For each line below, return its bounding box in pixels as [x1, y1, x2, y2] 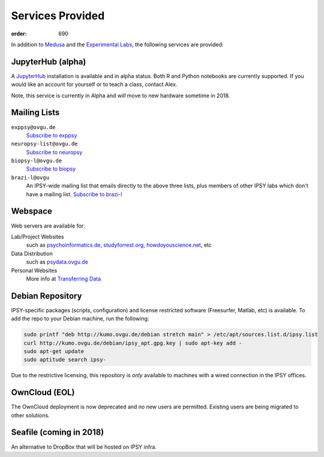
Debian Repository [11, 291, 82, 301]
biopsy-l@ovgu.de [11, 157, 62, 165]
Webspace [11, 206, 52, 216]
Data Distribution [11, 250, 53, 257]
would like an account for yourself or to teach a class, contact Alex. [11, 81, 178, 88]
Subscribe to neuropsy [26, 148, 83, 156]
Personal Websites [11, 267, 58, 274]
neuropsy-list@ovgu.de [11, 141, 78, 147]
